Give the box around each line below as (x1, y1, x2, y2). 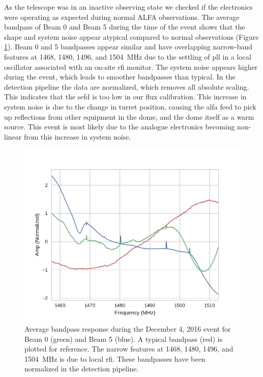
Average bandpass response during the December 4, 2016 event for (24, 324, 231, 334)
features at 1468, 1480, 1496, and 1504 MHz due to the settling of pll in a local (4, 51, 251, 62)
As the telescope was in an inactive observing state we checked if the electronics (4, 2, 253, 12)
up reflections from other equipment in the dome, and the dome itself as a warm (4, 111, 254, 122)
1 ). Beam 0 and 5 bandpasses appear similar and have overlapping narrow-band (4, 41, 252, 52)
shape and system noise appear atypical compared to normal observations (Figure (4, 31, 259, 42)
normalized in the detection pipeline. (24, 363, 139, 374)
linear (4, 131, 22, 142)
